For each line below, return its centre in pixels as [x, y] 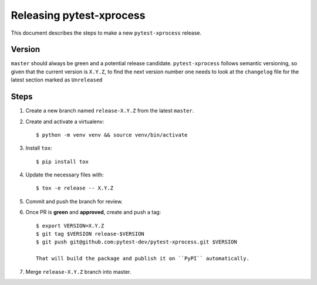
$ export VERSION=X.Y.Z [70, 225]
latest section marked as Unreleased [57, 80]
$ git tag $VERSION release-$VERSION [90, 234]
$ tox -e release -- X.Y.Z [75, 188]
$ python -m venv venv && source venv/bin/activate [112, 135]
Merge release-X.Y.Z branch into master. [78, 272]
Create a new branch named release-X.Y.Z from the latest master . [110, 111]
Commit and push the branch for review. [74, 201]
